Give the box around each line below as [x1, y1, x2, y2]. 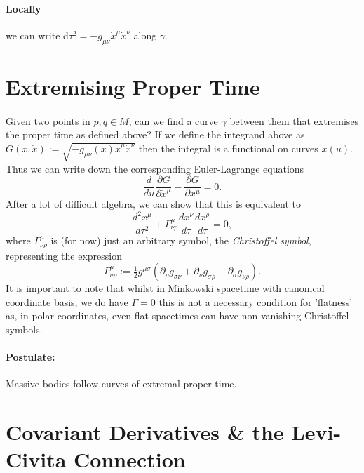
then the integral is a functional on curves [138, 140, 318, 155]
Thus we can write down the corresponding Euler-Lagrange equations [6, 161, 304, 175]
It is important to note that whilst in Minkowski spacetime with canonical [6, 281, 325, 295]
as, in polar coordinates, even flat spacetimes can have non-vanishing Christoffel [6, 308, 349, 323]
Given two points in [6, 113, 90, 128]
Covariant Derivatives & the [6, 418, 284, 446]
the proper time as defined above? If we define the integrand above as [6, 127, 305, 142]
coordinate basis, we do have [6, 294, 128, 309]
